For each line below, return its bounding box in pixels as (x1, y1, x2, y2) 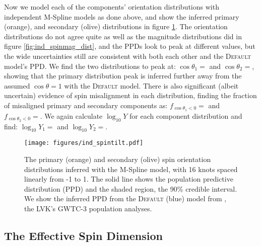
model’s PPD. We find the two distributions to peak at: (4, 60, 176, 71)
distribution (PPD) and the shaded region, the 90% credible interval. (24, 183, 237, 194)
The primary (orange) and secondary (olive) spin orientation (24, 154, 211, 165)
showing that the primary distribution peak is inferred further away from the (4, 70, 242, 81)
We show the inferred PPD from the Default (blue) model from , (24, 193, 227, 204)
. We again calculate (40, 110, 103, 121)
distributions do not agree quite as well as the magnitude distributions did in (4, 31, 242, 41)
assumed (4, 80, 30, 91)
